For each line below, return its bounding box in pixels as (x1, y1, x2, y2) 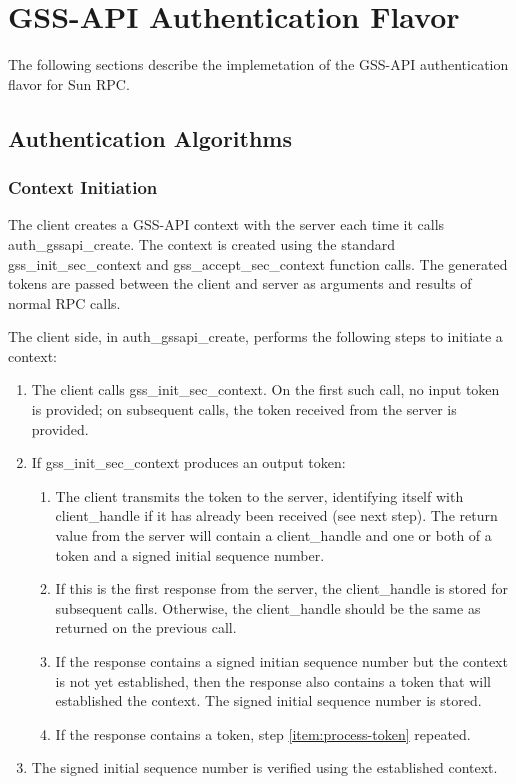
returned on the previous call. (55, 617, 237, 638)
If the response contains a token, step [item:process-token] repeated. (55, 723, 471, 744)
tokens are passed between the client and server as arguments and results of (8, 273, 472, 294)
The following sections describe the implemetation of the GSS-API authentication (8, 54, 509, 75)
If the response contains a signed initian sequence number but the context (55, 651, 508, 671)
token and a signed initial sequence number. (55, 544, 325, 565)
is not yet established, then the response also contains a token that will (55, 670, 491, 691)
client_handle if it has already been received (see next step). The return (55, 505, 498, 526)
